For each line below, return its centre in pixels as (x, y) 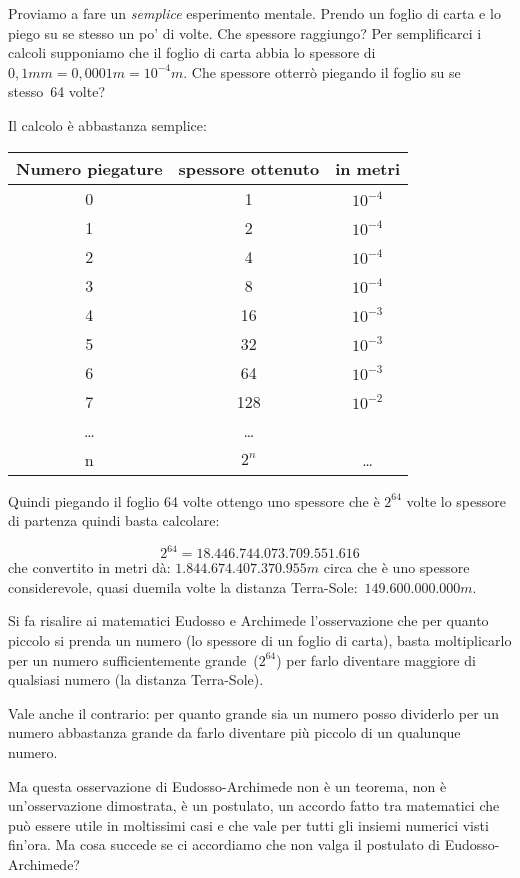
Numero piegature (89, 168)
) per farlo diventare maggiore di (376, 659)
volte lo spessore (456, 500)
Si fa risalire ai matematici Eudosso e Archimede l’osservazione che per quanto (248, 620)
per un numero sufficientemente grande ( (133, 659)
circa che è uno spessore (396, 567)
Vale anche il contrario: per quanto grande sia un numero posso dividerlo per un (253, 712)
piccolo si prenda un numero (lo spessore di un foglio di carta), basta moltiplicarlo (260, 640)
